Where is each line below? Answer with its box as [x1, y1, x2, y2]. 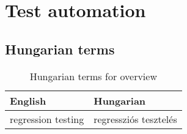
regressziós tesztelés [94, 111, 177, 126]
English [10, 93, 46, 108]
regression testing [10, 111, 84, 126]
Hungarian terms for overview [29, 69, 157, 83]
